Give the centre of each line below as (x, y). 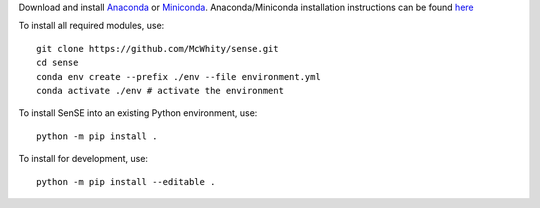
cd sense (57, 63)
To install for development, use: (83, 159)
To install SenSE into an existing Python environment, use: (138, 113)
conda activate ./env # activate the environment (160, 90)
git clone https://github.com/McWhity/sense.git (157, 48)
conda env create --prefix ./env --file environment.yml (179, 76)
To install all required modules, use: (91, 26)
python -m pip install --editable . (126, 181)
